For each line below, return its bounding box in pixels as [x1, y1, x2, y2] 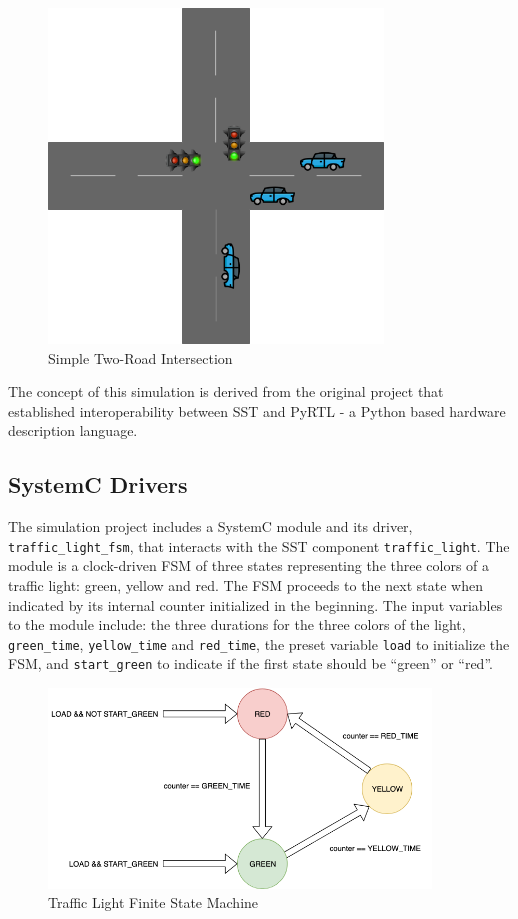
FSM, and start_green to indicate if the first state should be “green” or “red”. [8, 653, 493, 674]
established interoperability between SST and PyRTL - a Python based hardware [8, 400, 506, 421]
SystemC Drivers [8, 469, 188, 500]
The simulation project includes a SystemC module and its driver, [8, 516, 413, 537]
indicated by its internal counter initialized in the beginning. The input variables [8, 594, 503, 615]
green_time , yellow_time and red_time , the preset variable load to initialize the [8, 633, 510, 654]
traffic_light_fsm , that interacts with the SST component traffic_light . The [8, 535, 510, 556]
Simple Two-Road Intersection [48, 347, 233, 368]
